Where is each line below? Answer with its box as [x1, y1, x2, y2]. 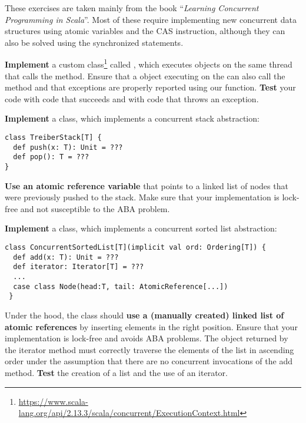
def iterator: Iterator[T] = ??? [13, 263, 144, 271]
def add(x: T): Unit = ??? [13, 253, 119, 261]
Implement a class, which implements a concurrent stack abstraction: [5, 112, 260, 125]
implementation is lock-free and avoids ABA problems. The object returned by [5, 332, 288, 344]
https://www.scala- [18, 395, 88, 407]
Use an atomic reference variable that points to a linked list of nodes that [5, 179, 288, 192]
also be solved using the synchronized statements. [5, 36, 184, 48]
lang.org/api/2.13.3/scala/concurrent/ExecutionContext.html [18, 407, 240, 419]
